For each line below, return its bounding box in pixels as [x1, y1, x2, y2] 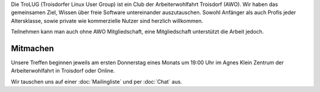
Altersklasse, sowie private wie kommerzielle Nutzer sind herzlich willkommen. [11, 17, 203, 24]
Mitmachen [11, 43, 55, 53]
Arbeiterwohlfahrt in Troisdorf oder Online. [11, 67, 115, 74]
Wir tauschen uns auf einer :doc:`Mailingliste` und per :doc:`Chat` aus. [11, 78, 183, 85]
